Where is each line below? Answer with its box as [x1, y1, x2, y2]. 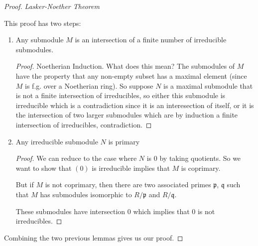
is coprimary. [181, 162, 221, 173]
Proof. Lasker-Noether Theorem [4, 1, 100, 11]
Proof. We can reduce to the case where [15, 153, 137, 163]
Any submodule [15, 34, 64, 45]
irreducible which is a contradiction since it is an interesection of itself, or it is [15, 100, 254, 110]
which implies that [133, 206, 190, 216]
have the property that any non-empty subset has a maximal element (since [15, 70, 247, 81]
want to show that [15, 162, 72, 173]
